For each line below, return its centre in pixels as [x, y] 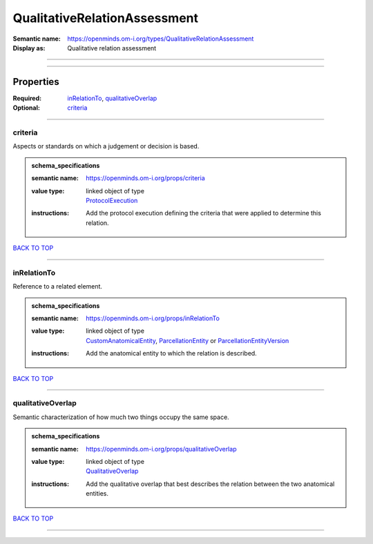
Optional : [27, 108]
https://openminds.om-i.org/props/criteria [145, 178]
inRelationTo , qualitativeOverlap [112, 98]
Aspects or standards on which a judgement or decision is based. [106, 146]
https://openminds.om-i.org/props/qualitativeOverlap [161, 449]
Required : [27, 98]
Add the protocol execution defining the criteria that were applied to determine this [203, 213]
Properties [36, 82]
